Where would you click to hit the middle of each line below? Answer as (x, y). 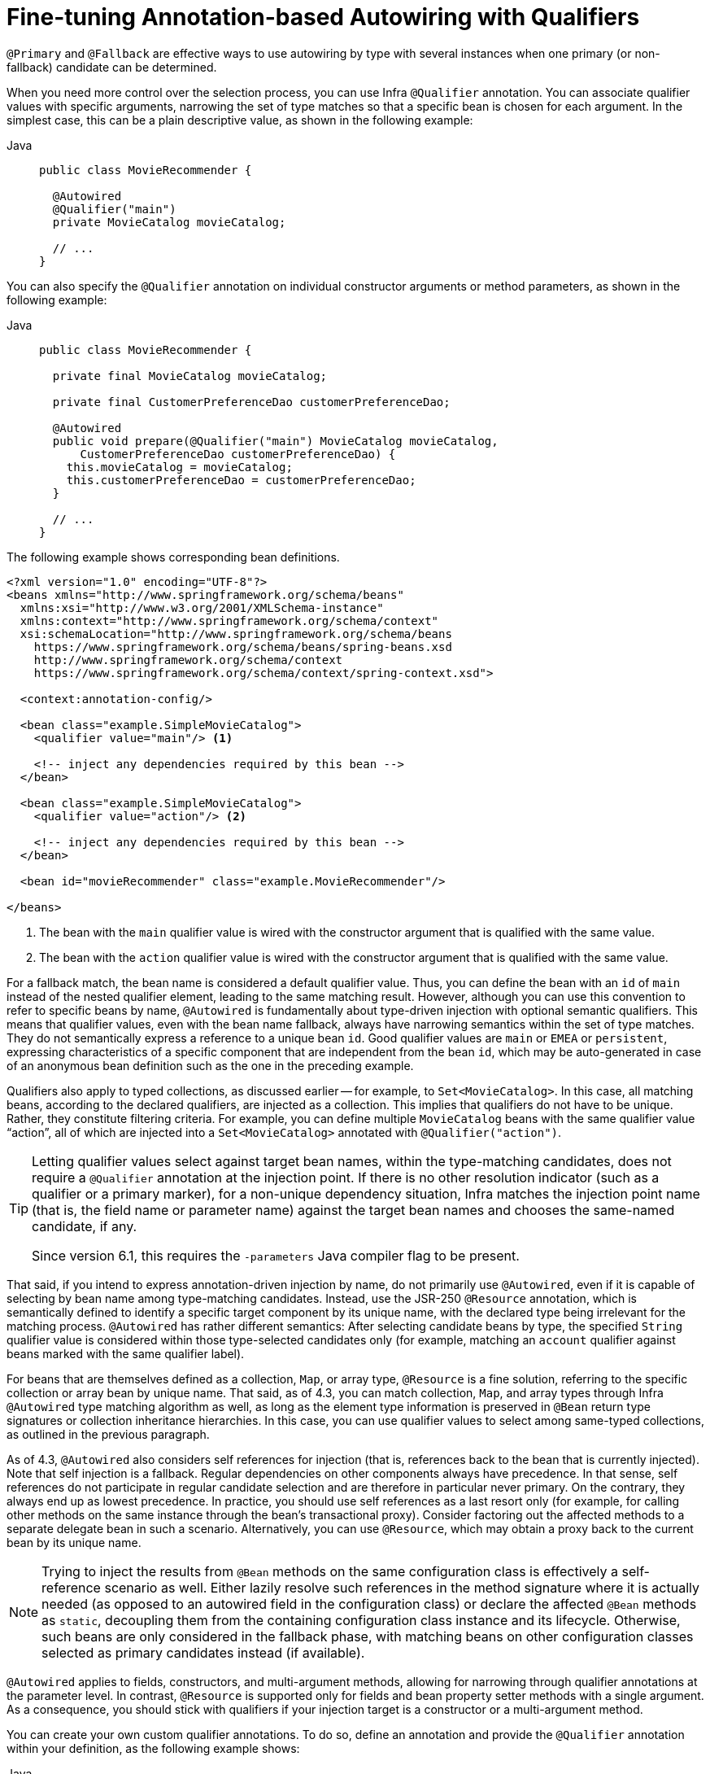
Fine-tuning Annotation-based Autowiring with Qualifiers (323, 17)
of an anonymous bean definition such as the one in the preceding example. (210, 1065)
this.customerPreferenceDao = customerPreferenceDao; (241, 480)
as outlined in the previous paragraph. (108, 1434)
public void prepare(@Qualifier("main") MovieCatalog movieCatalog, (275, 441)
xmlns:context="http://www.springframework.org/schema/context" (229, 620)
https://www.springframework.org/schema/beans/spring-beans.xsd (243, 647)
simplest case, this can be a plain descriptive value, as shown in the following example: (240, 120)
